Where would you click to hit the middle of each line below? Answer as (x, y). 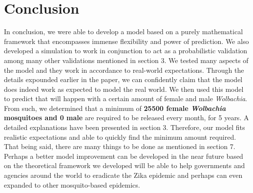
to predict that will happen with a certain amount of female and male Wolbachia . (126, 98)
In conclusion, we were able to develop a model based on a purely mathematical (124, 32)
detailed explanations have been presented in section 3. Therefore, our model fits (125, 127)
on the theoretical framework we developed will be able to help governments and (125, 165)
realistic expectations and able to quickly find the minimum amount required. (120, 137)
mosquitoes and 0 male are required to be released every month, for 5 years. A (126, 118)
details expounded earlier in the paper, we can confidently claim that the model (123, 79)
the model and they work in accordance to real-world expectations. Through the (124, 70)
